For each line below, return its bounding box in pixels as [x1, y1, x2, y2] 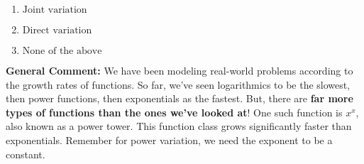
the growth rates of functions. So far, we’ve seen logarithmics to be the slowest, [6, 77, 351, 92]
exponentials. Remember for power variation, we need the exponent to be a [6, 132, 333, 147]
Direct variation [22, 26, 92, 35]
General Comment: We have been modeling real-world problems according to [6, 63, 353, 77]
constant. [6, 146, 45, 161]
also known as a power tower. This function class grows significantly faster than [6, 119, 352, 133]
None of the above [22, 46, 102, 56]
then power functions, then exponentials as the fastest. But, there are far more [6, 91, 353, 106]
